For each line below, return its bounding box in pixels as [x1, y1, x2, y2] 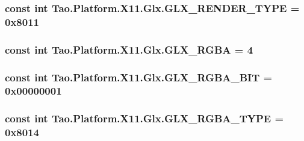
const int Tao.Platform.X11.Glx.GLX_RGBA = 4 [5, 42, 253, 57]
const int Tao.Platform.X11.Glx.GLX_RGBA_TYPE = [5, 111, 284, 126]
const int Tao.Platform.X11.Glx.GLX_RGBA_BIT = [5, 69, 273, 84]
